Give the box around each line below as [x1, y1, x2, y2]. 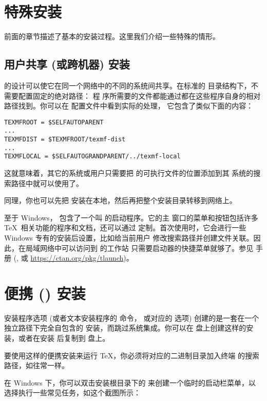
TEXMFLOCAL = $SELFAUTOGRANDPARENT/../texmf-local [4, 153, 181, 160]
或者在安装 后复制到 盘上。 [18, 333, 110, 343]
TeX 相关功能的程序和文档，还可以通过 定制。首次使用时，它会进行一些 [4, 222, 246, 233]
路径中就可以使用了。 [11, 177, 83, 188]
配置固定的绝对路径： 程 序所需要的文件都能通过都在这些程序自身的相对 [18, 90, 261, 101]
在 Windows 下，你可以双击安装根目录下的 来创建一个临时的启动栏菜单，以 [4, 377, 256, 388]
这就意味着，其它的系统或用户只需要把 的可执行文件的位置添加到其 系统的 [4, 167, 254, 178]
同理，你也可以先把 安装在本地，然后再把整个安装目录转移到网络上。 [4, 195, 237, 206]
